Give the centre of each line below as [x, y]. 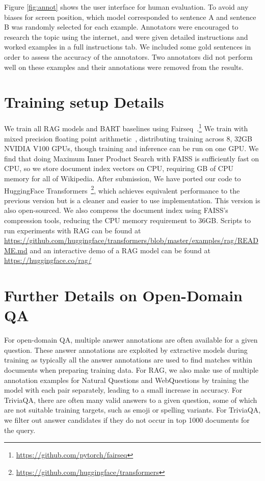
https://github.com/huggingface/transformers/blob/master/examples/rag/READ [131, 240]
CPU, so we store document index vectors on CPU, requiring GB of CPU [119, 168]
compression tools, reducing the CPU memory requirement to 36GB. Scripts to [128, 220]
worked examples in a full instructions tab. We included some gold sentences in [128, 47]
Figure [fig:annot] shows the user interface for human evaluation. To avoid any [126, 7]
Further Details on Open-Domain [123, 295]
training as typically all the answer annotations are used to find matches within [128, 360]
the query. [20, 430]
